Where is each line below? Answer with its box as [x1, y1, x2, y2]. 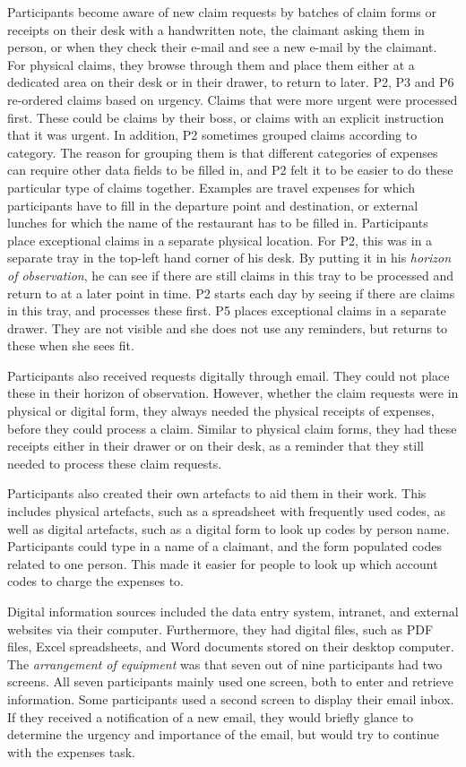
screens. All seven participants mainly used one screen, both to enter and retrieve [7, 672, 454, 691]
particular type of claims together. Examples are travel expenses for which [7, 177, 415, 196]
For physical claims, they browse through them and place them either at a [7, 55, 415, 73]
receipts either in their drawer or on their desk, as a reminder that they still [7, 436, 424, 455]
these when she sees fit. [7, 336, 134, 355]
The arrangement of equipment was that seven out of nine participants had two [7, 654, 443, 673]
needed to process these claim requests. [7, 453, 222, 472]
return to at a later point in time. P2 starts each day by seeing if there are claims [7, 283, 455, 302]
